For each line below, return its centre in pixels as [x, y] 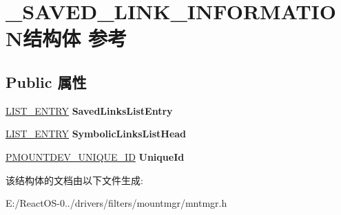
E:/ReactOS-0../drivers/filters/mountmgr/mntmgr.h [116, 203]
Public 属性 [46, 81]
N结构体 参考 [66, 38]
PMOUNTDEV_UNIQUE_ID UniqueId [95, 156]
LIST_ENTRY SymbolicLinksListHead [96, 134]
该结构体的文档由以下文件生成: [74, 180]
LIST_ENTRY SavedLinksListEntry [89, 110]
